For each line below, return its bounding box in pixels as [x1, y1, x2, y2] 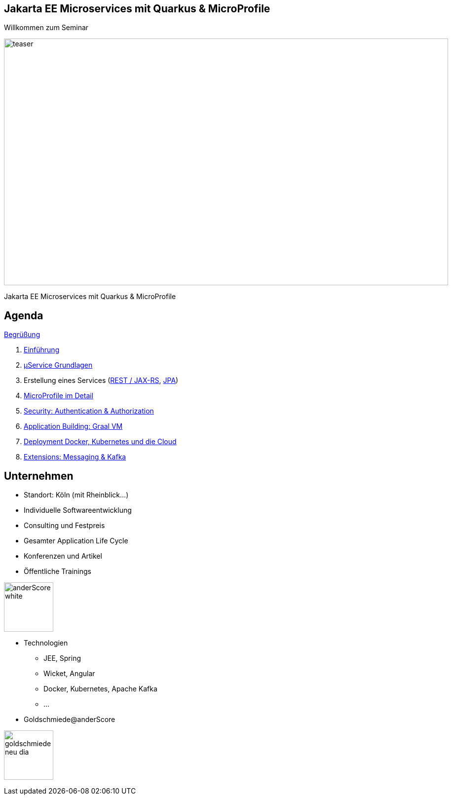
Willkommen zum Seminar [4, 23, 89, 32]
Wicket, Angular [43, 669, 95, 678]
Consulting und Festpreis [24, 521, 105, 530]
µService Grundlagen [24, 361, 93, 370]
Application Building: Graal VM [24, 422, 123, 431]
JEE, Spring [43, 654, 81, 663]
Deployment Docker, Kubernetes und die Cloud [24, 437, 177, 446]
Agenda [4, 309, 43, 322]
